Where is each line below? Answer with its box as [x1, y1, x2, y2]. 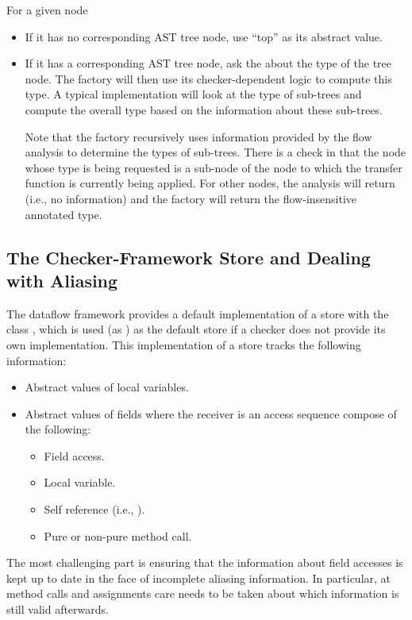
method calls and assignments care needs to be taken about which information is [6, 585, 399, 602]
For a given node [6, 2, 88, 17]
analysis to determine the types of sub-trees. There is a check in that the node [25, 144, 406, 160]
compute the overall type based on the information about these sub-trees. [25, 101, 383, 117]
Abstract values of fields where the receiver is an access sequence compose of [25, 405, 397, 422]
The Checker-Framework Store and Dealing [6, 245, 371, 269]
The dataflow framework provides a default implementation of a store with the [6, 305, 389, 322]
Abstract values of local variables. [25, 379, 189, 395]
